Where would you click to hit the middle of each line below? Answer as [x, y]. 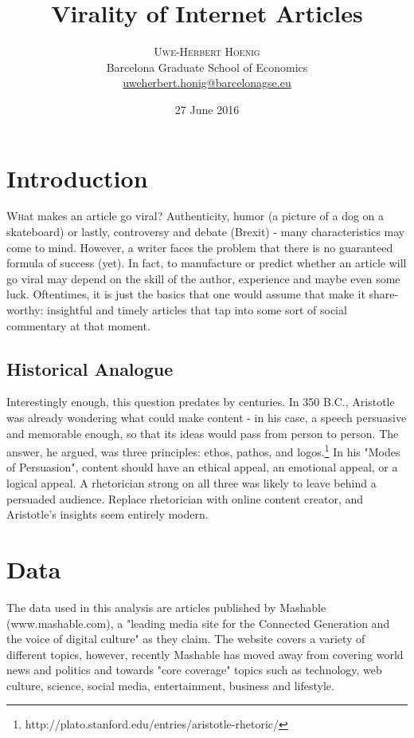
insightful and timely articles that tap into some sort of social [197, 310]
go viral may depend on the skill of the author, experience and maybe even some [203, 278]
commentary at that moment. [78, 325]
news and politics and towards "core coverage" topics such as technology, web [194, 670]
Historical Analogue [90, 368]
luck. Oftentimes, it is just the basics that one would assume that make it [186, 294]
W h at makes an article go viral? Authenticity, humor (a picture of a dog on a [195, 216]
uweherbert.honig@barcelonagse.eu [207, 83]
